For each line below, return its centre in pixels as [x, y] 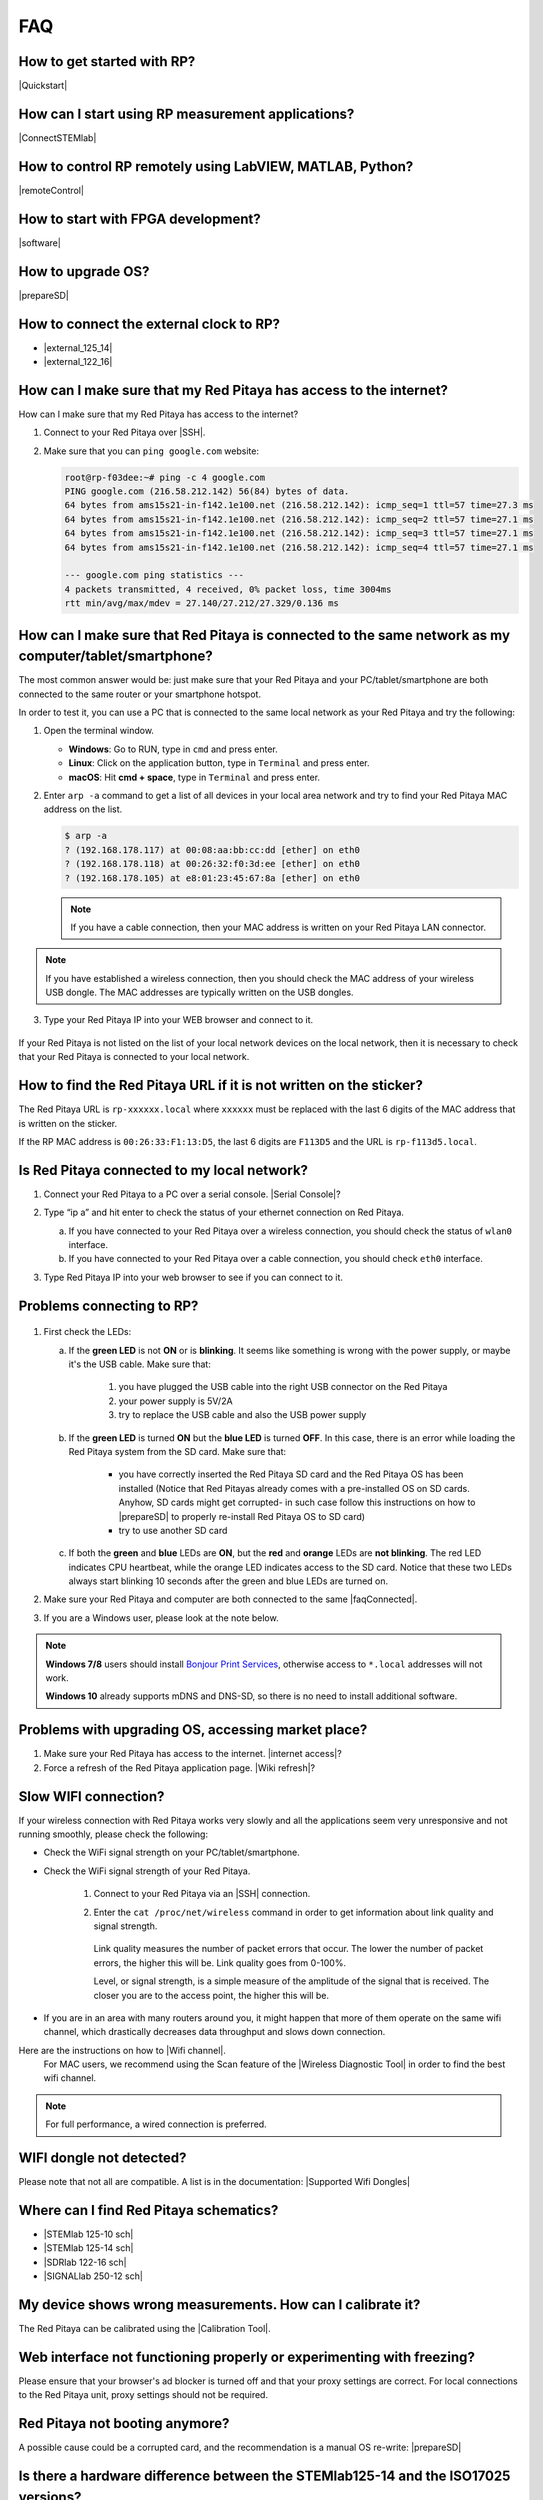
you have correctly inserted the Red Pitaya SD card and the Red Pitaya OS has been [291, 1474]
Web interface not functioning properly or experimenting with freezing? [246, 2356]
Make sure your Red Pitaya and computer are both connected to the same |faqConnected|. [230, 1599]
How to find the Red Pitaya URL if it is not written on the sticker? [221, 1085]
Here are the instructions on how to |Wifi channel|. [122, 2050]
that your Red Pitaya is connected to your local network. [134, 1057]
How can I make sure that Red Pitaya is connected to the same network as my [264, 635]
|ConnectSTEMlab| [57, 137]
